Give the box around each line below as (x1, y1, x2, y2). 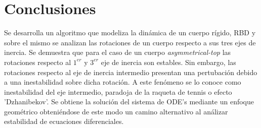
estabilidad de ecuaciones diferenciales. (4, 116, 124, 126)
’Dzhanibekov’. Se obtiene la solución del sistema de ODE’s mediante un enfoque (4, 96, 254, 107)
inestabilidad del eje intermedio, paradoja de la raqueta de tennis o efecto (4, 86, 232, 97)
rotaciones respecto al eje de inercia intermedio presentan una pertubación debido (4, 67, 257, 77)
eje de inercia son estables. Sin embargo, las (101, 56, 236, 67)
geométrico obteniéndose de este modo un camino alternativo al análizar (4, 106, 228, 116)
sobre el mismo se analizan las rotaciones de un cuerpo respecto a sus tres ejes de (4, 37, 256, 47)
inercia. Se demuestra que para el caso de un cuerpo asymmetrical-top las (4, 47, 231, 57)
